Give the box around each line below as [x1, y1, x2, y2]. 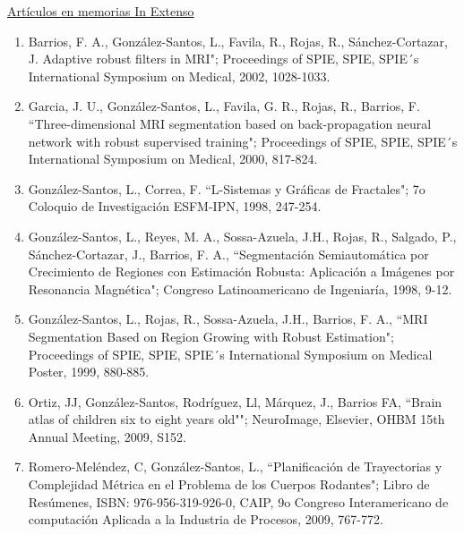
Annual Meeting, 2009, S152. [28, 427, 186, 445]
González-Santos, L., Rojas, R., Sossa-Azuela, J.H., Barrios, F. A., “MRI [28, 309, 428, 328]
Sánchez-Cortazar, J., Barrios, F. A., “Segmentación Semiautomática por [28, 244, 429, 263]
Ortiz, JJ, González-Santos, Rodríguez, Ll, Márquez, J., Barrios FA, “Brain [28, 392, 443, 411]
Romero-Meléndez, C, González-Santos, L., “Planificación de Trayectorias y [28, 457, 443, 476]
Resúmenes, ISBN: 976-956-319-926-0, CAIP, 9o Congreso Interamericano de [28, 492, 449, 511]
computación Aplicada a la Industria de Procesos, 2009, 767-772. [28, 510, 383, 529]
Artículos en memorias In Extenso [7, 2, 194, 20]
